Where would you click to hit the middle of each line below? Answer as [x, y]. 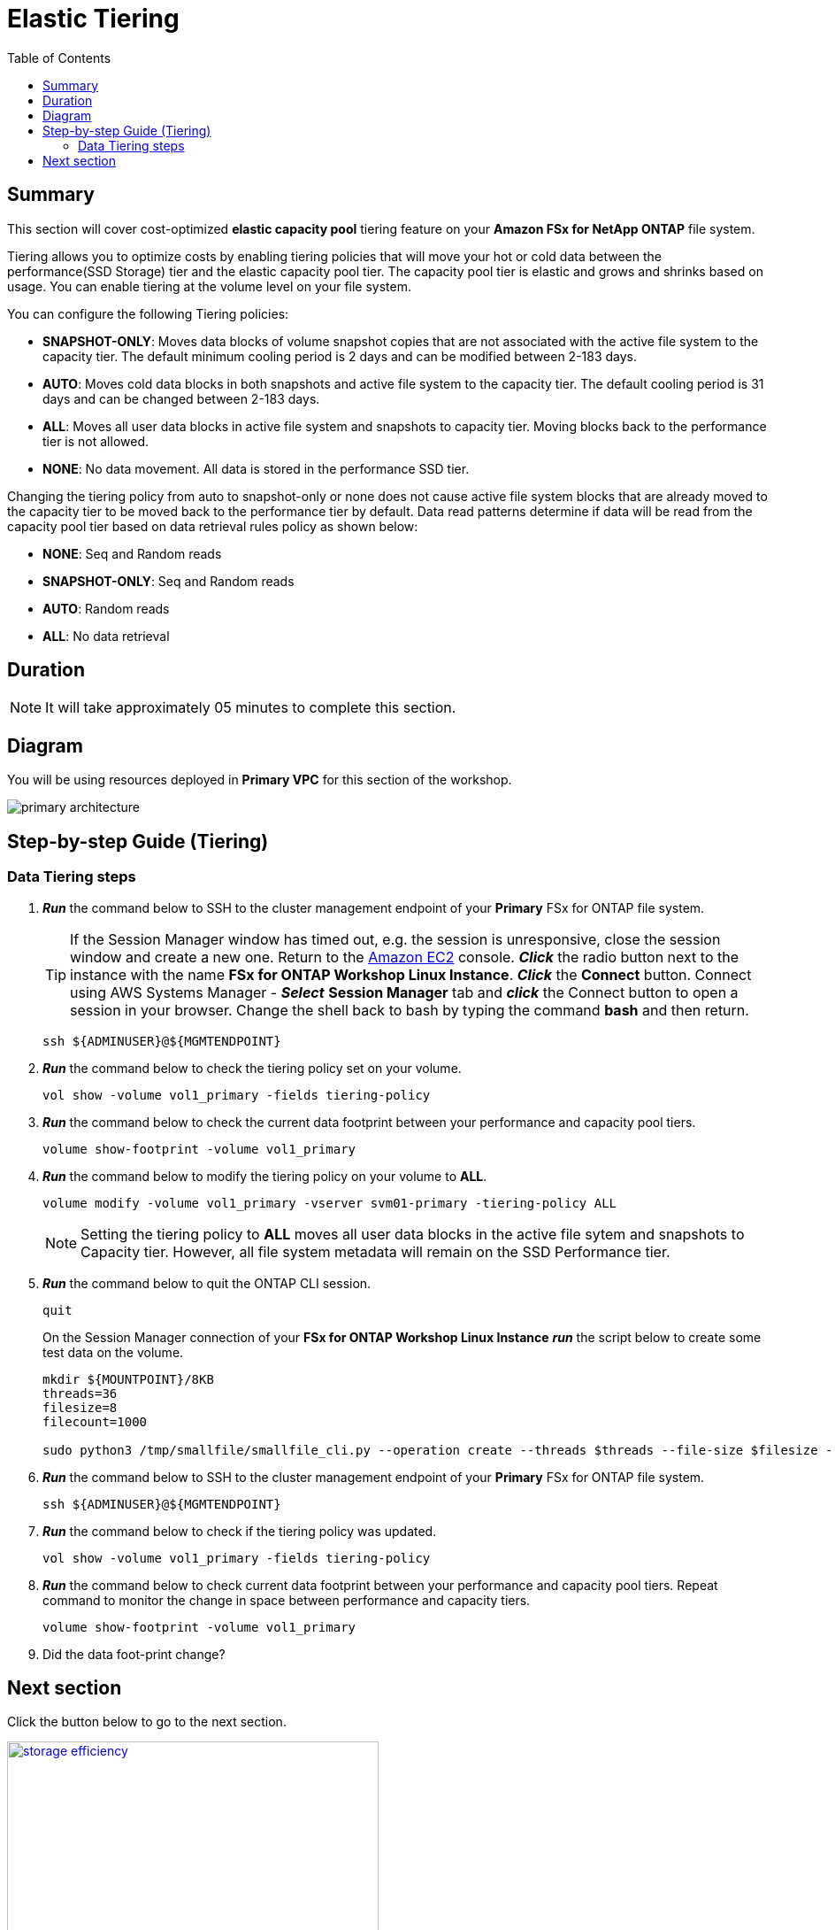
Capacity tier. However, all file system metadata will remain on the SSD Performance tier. [375, 1251]
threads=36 [80, 1393]
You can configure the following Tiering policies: [148, 313]
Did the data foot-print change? [134, 1654]
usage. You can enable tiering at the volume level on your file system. [209, 286]
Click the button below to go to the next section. [147, 1722]
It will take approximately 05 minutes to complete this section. [251, 708]
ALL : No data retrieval [106, 636]
